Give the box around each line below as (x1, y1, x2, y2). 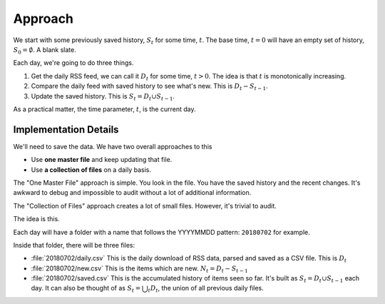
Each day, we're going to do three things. (13, 59, 134, 67)
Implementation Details (13, 123, 119, 136)
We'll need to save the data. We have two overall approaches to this (13, 142, 212, 151)
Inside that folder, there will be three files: (13, 240, 135, 249)
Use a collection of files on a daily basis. (31, 165, 152, 174)
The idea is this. (13, 215, 60, 223)
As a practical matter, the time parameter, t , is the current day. (13, 104, 196, 113)
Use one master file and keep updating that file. (31, 156, 173, 164)
